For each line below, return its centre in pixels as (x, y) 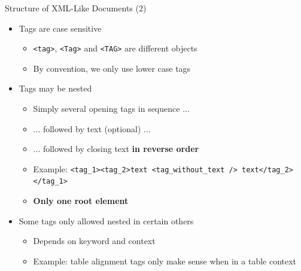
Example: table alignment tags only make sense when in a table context (165, 261)
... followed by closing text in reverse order (116, 149)
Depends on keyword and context (94, 241)
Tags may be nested (55, 88)
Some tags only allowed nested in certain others (106, 220)
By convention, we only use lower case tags (112, 68)
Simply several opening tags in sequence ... (111, 109)
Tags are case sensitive (60, 28)
